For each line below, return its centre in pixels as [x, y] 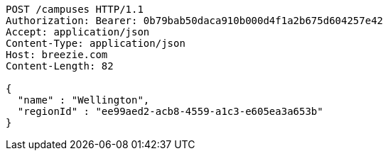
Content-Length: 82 [60, 66]
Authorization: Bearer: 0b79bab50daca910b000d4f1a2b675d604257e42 [195, 21]
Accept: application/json [78, 32]
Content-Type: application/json [96, 43]
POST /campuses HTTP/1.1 [75, 9]
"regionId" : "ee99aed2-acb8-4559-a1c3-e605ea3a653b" [170, 111]
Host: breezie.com [57, 55]
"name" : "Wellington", [83, 100]
